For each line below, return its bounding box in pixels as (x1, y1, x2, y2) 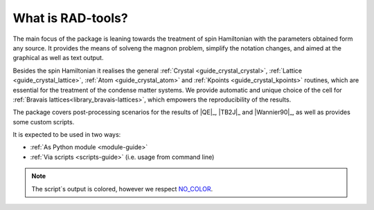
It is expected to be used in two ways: (12, 131, 121, 139)
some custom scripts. (12, 117, 75, 126)
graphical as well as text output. (12, 54, 104, 62)
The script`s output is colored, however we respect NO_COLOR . (31, 184, 213, 193)
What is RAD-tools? (12, 10, 128, 26)
